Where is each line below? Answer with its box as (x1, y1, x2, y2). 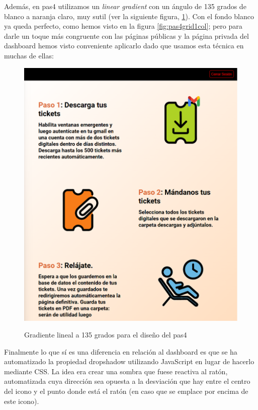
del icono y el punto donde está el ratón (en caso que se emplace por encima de (4, 386, 248, 396)
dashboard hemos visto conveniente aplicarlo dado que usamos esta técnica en (4, 40, 244, 51)
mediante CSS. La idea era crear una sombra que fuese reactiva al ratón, (4, 366, 228, 376)
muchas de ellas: (4, 50, 54, 60)
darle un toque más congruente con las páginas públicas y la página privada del (4, 30, 249, 41)
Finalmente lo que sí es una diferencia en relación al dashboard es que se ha (4, 346, 237, 357)
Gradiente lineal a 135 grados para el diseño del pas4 (24, 329, 187, 340)
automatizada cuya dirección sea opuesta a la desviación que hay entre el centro (4, 376, 250, 386)
